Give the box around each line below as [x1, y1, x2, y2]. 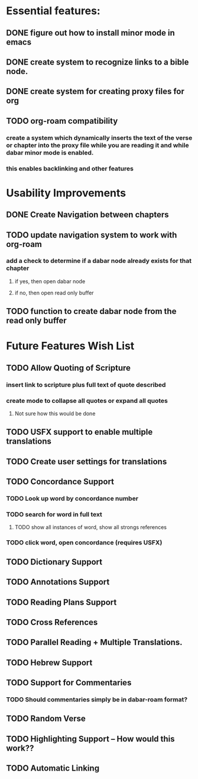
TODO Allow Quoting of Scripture [6, 363, 131, 373]
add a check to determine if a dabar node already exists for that [6, 257, 192, 265]
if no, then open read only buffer [14, 289, 94, 296]
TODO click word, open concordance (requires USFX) [6, 538, 163, 547]
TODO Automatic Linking [6, 763, 99, 774]
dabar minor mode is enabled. [6, 148, 94, 156]
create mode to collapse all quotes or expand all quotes [6, 396, 168, 405]
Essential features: [6, 4, 100, 18]
